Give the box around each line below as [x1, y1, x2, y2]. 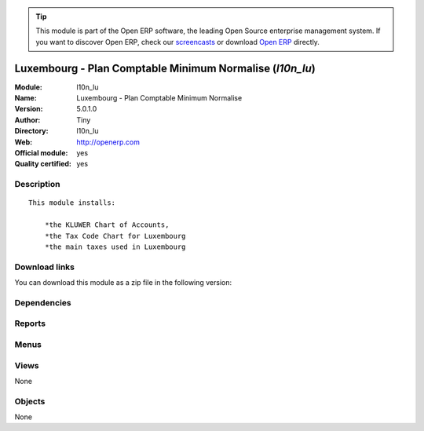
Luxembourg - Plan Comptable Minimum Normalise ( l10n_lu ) [14, 61, 316, 75]
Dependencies [14, 297, 72, 308]
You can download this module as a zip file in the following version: [14, 278, 232, 287]
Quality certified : [14, 159, 72, 169]
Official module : [14, 148, 68, 158]
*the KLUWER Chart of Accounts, [44, 221, 170, 229]
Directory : [14, 126, 49, 136]
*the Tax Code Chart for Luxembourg [44, 232, 186, 240]
